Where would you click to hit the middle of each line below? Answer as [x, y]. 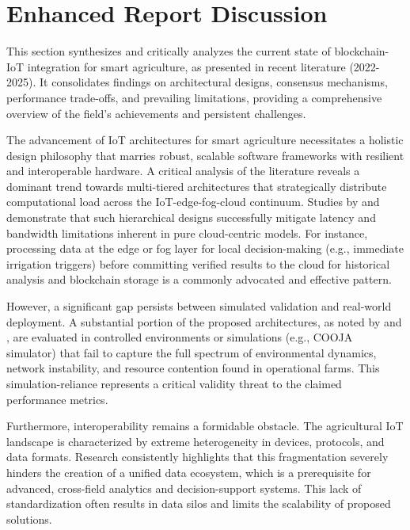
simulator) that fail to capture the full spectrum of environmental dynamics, [192, 352]
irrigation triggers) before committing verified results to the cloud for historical [198, 263]
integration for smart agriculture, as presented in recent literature [186, 66]
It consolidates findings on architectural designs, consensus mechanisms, [213, 82]
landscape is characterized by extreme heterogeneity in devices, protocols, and [196, 441]
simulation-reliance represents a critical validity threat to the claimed [174, 383]
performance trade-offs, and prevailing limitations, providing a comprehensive [194, 97]
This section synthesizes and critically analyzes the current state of [169, 51]
